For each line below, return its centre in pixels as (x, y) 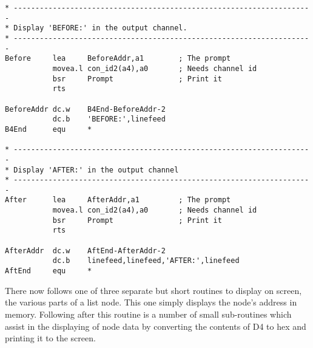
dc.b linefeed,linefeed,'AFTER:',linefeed (146, 261)
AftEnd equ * (49, 271)
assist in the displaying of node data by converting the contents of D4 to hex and (156, 326)
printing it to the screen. (50, 338)
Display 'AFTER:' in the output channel (96, 170)
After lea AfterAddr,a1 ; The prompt (118, 200)
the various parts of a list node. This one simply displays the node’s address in (151, 302)
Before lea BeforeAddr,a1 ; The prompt (118, 59)
